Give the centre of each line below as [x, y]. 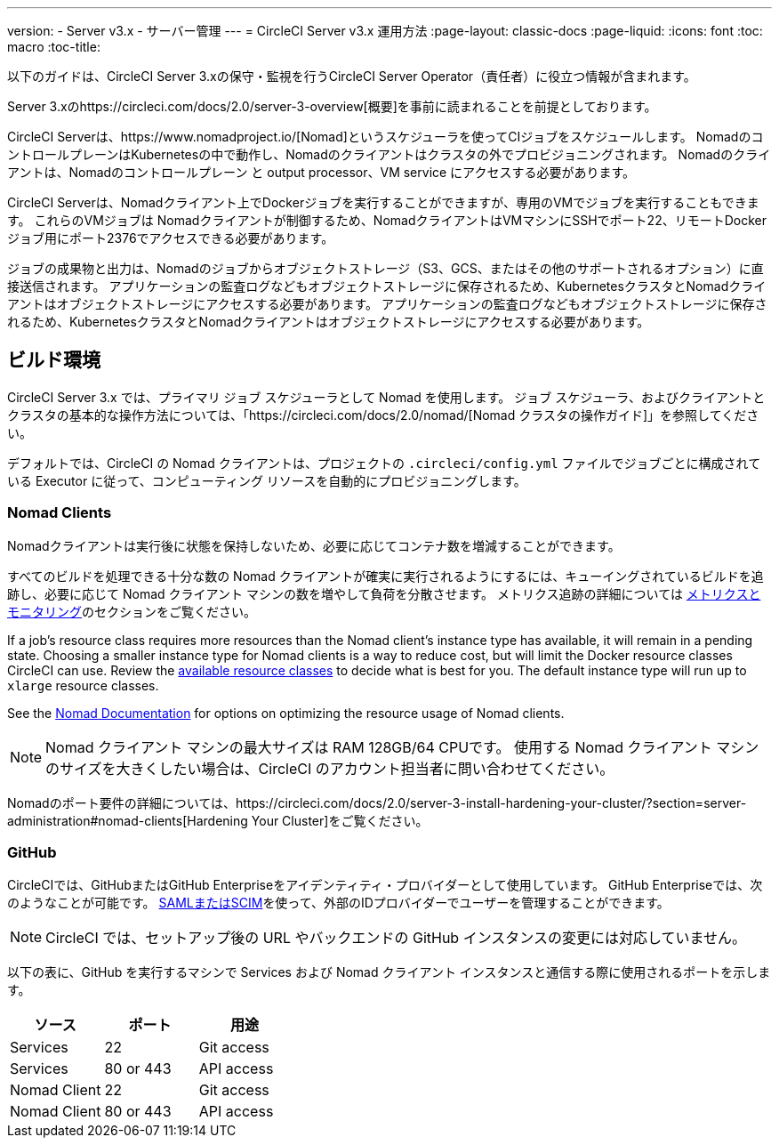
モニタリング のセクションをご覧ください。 [132, 611]
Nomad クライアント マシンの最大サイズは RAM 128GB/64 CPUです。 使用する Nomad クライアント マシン [402, 747]
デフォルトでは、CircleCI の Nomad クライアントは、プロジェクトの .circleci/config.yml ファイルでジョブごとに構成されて [384, 463]
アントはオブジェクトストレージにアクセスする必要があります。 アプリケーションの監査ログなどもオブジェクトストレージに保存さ [387, 304]
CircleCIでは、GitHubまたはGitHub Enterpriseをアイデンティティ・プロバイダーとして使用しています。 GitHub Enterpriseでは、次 [385, 885]
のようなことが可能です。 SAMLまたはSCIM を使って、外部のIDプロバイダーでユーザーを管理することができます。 [338, 903]
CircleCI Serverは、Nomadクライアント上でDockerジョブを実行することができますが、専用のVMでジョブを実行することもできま [383, 202]
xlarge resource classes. [83, 685]
